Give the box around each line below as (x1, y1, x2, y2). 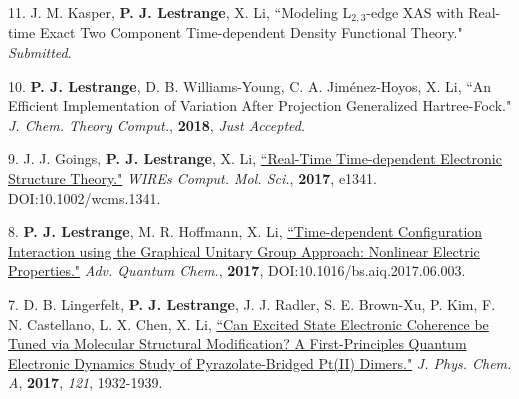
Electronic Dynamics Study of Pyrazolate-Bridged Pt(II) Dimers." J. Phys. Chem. (8, 352, 512, 373)
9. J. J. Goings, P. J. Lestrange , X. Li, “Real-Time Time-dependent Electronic (8, 148, 502, 169)
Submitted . (8, 42, 72, 63)
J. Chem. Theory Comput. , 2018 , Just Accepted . (8, 114, 305, 135)
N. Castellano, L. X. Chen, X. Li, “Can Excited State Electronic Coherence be (8, 313, 489, 334)
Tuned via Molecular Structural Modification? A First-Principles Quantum (8, 333, 467, 354)
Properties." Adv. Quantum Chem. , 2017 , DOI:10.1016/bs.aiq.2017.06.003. (8, 260, 466, 281)
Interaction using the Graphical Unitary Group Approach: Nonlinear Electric (8, 240, 480, 261)
